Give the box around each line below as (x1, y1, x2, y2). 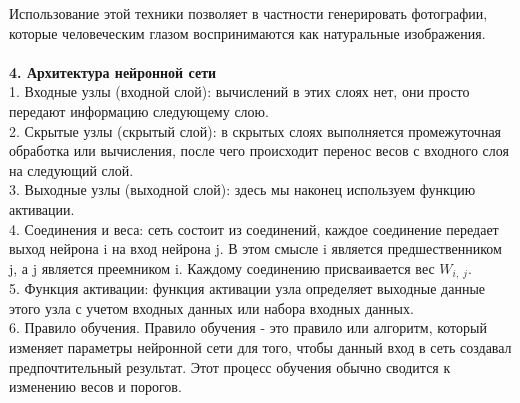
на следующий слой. (9, 159, 134, 180)
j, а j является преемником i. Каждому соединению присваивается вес (9, 257, 435, 278)
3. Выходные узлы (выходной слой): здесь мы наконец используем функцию (9, 179, 476, 200)
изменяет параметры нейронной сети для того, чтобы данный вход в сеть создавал (9, 336, 512, 357)
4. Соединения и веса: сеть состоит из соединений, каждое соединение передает (9, 218, 499, 239)
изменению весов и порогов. (9, 376, 182, 397)
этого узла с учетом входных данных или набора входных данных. (9, 297, 414, 318)
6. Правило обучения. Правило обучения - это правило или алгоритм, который (9, 317, 487, 338)
